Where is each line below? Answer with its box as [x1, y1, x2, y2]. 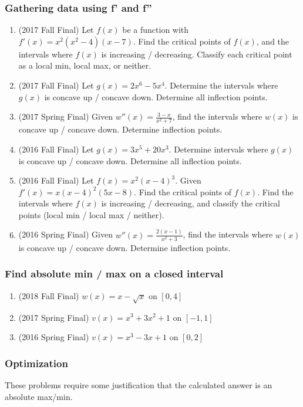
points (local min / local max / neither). [18, 208, 164, 221]
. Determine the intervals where [164, 79, 278, 91]
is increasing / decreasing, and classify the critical [101, 197, 281, 209]
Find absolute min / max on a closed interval [5, 266, 224, 281]
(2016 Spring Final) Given [18, 228, 113, 240]
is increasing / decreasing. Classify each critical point [101, 48, 292, 60]
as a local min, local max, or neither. [18, 59, 151, 72]
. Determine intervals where [169, 143, 268, 155]
